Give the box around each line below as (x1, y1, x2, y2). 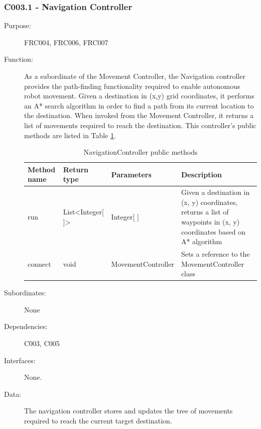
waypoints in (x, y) (181, 216, 240, 227)
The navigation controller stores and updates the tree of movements (24, 405, 233, 416)
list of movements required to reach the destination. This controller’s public (24, 120, 256, 130)
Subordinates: (4, 287, 46, 298)
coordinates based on (181, 226, 246, 237)
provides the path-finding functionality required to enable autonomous (24, 80, 240, 91)
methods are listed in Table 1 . (24, 130, 116, 140)
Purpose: (4, 20, 31, 31)
